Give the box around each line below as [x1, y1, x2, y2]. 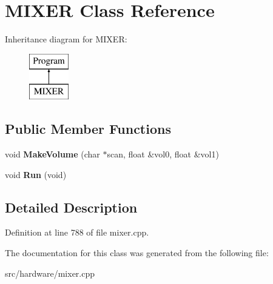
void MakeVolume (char [5, 148, 100, 160]
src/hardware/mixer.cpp [5, 266, 95, 279]
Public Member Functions [5, 119, 171, 138]
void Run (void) [5, 168, 67, 180]
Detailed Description [5, 197, 138, 216]
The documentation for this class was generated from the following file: [5, 246, 269, 259]
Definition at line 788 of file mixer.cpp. [5, 226, 149, 239]
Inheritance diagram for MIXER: [5, 33, 127, 45]
